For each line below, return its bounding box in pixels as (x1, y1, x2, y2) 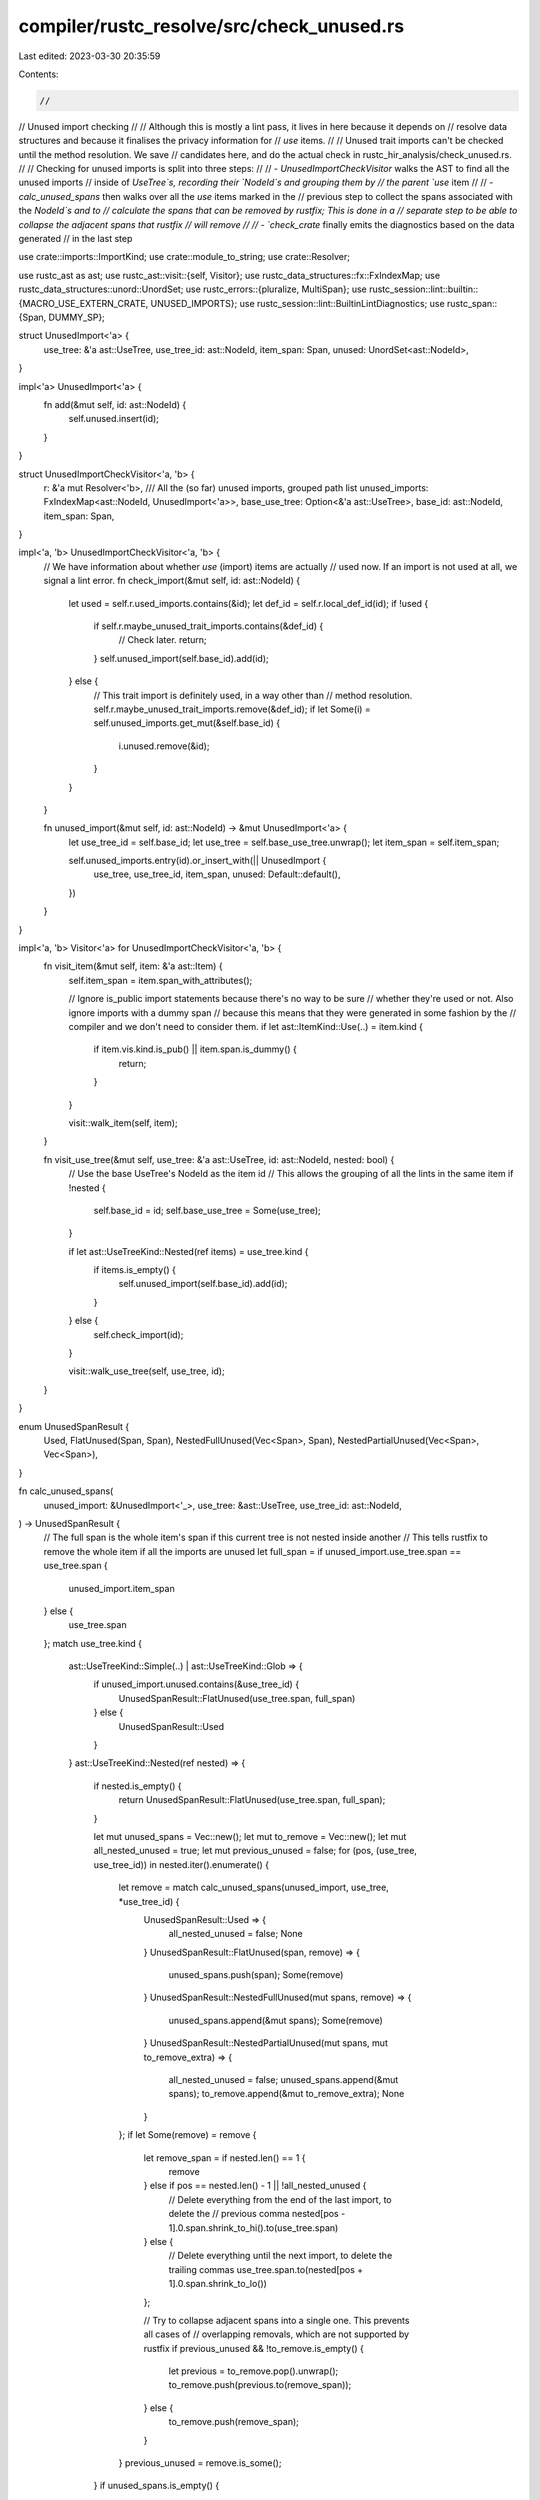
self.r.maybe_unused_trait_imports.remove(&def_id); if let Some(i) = (93, 703, 372, 715)
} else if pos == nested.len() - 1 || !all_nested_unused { (143, 2180, 367, 2192)
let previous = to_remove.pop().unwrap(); (168, 2365, 339, 2377)
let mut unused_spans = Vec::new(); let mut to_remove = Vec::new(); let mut (93, 1830, 407, 1842)
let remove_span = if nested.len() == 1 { (143, 2151, 306, 2164)
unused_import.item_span (68, 1582, 175, 1594)
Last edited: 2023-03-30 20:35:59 (18, 50, 161, 62)
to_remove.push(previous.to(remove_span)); (168, 2379, 352, 2391)
